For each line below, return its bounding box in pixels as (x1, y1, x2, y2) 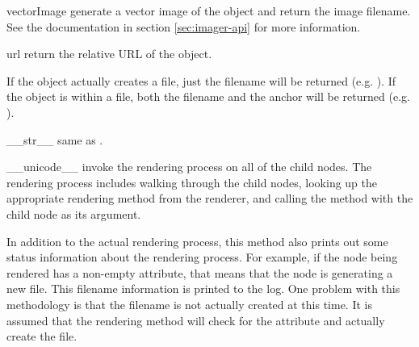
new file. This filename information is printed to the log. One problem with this (6, 280, 400, 297)
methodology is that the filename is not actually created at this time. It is (6, 295, 372, 312)
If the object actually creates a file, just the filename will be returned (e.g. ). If (6, 72, 396, 89)
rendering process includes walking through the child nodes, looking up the (6, 173, 378, 190)
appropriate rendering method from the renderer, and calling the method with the (6, 190, 413, 207)
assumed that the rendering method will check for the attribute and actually (6, 311, 385, 328)
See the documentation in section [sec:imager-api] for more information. (6, 18, 361, 35)
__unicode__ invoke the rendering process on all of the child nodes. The (6, 158, 372, 175)
